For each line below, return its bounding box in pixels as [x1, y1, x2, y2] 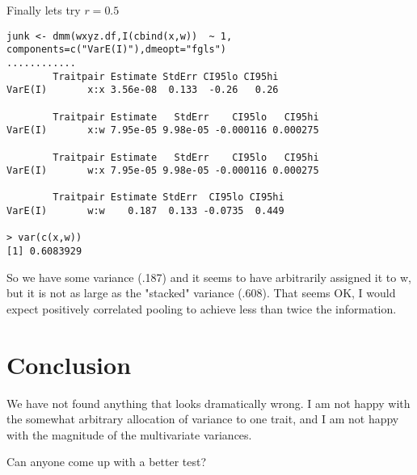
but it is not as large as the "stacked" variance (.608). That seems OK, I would [6, 284, 396, 301]
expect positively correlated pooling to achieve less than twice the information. [6, 300, 397, 317]
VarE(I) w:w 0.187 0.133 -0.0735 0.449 [6, 205, 284, 217]
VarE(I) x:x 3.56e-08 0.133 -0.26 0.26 [6, 84, 279, 96]
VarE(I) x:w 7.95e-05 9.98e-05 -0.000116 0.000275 [6, 124, 319, 137]
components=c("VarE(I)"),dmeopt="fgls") [6, 44, 227, 56]
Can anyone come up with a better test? [6, 453, 207, 470]
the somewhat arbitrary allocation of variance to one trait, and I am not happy [6, 410, 399, 427]
